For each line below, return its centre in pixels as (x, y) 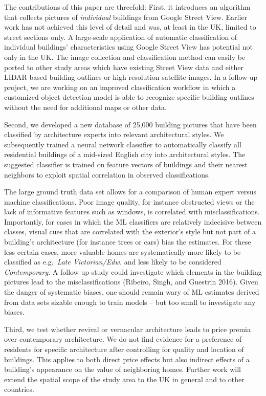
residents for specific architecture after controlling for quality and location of (124, 349)
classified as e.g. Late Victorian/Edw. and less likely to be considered (113, 262)
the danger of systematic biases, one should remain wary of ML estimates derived (132, 292)
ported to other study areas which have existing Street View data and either (124, 67)
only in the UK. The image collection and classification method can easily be (125, 57)
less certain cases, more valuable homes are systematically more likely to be (123, 251)
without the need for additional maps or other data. (85, 107)
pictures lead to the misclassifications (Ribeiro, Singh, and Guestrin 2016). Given (131, 282)
